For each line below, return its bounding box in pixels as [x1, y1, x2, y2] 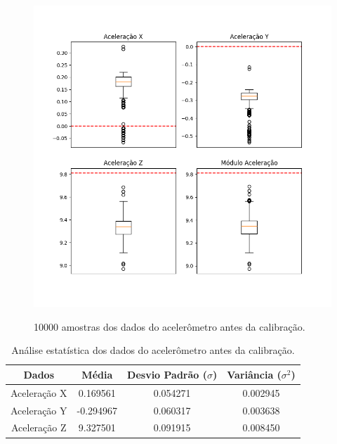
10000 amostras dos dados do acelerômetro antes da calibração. [34, 319, 305, 334]
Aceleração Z [11, 420, 67, 435]
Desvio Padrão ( [127, 367, 207, 381]
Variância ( [227, 367, 282, 381]
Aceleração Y [11, 402, 67, 417]
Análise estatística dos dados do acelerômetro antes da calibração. [11, 343, 295, 357]
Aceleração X [11, 385, 67, 400]
